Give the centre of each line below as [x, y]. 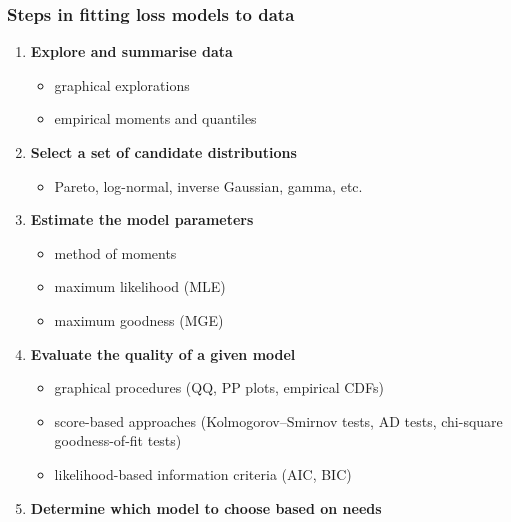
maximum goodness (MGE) [139, 319]
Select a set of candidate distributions [163, 152]
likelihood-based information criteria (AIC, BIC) [203, 473]
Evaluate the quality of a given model [163, 353]
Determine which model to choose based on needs [206, 507]
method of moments [115, 252]
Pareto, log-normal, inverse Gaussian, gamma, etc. [208, 185]
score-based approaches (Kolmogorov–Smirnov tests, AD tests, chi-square [278, 420]
